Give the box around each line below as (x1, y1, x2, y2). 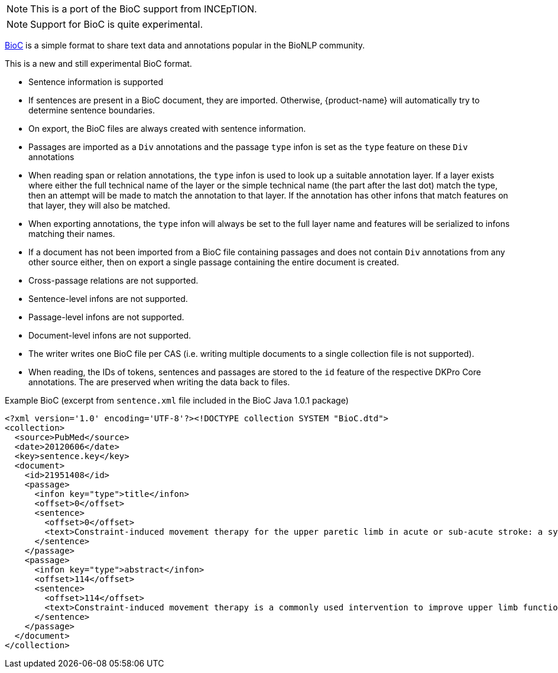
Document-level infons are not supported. (28, 330, 192, 340)
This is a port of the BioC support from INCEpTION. (30, 3, 257, 15)
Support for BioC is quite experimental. (30, 18, 203, 30)
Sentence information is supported (28, 77, 163, 87)
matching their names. (28, 229, 115, 239)
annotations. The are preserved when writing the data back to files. (28, 377, 290, 387)
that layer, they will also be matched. (28, 200, 170, 210)
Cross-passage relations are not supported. (28, 275, 199, 285)
